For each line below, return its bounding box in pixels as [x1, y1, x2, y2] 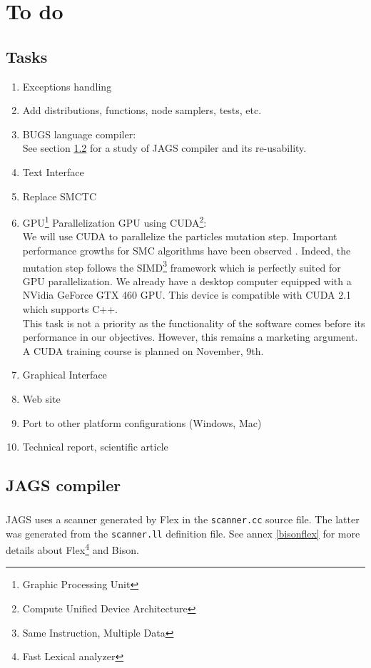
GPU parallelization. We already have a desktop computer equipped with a [22, 273, 352, 288]
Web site [22, 391, 61, 406]
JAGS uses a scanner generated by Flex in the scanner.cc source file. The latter [6, 511, 360, 526]
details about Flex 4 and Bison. [6, 540, 139, 557]
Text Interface [22, 164, 84, 179]
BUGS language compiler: [22, 126, 136, 141]
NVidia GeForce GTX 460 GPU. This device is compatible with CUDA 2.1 [22, 287, 352, 302]
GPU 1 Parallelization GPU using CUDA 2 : [22, 213, 207, 230]
